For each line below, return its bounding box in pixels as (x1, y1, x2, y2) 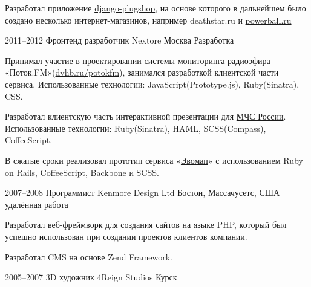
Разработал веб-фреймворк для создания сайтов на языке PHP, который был (5, 218, 287, 231)
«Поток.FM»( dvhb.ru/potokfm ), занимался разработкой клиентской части (5, 66, 279, 79)
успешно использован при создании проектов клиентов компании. (5, 230, 247, 242)
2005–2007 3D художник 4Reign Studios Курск (5, 271, 177, 283)
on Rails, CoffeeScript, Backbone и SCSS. (5, 166, 159, 178)
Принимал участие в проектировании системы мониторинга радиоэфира (5, 54, 270, 66)
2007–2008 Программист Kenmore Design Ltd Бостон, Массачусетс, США (5, 186, 280, 199)
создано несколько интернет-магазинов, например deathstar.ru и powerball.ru (5, 13, 292, 26)
